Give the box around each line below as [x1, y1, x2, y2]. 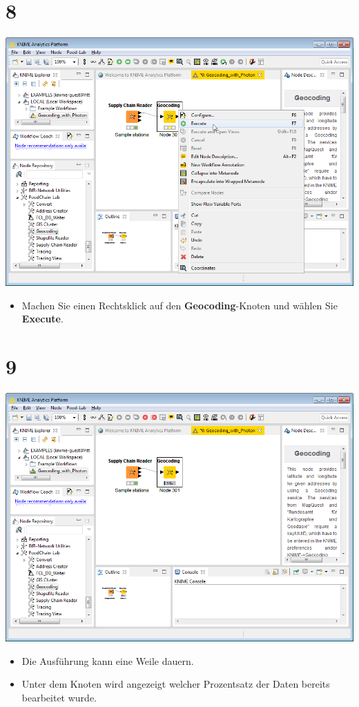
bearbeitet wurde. [21, 690, 97, 704]
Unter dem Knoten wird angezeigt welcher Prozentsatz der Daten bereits [21, 677, 330, 691]
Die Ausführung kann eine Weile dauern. [21, 653, 194, 668]
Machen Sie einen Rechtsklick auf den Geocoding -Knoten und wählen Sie [21, 298, 338, 312]
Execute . [21, 311, 64, 326]
